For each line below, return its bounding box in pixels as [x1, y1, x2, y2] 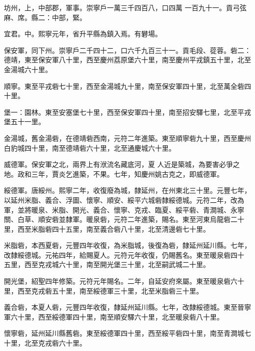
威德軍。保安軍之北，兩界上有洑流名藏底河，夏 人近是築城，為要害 [4, 159, 219, 169]
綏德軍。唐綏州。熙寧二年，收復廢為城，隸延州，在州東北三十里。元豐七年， [4, 185, 251, 195]
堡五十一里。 [4, 116, 45, 127]
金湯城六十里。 [4, 64, 52, 74]
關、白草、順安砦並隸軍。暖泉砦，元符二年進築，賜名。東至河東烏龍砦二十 [4, 214, 244, 224]
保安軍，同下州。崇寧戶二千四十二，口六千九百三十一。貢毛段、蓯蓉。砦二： [4, 45, 251, 55]
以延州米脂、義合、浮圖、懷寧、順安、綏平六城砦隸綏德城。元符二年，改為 [4, 194, 244, 205]
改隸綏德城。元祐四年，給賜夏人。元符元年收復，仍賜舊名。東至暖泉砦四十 [4, 249, 244, 260]
